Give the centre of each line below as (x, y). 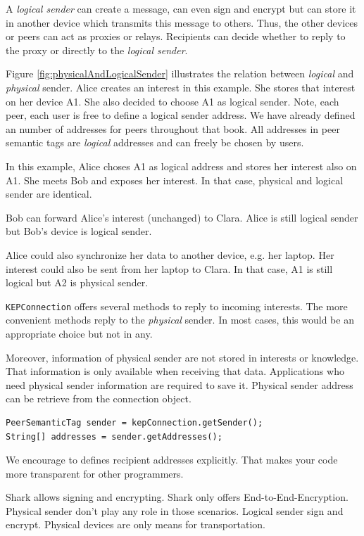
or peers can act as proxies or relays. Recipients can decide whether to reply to (176, 36)
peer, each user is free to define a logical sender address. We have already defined (181, 115)
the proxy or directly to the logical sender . (97, 50)
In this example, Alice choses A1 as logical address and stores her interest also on (181, 166)
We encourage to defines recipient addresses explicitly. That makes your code (172, 460)
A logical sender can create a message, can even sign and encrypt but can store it (181, 8)
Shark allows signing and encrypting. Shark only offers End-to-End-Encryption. (177, 497)
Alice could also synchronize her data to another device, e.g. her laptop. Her (170, 254)
